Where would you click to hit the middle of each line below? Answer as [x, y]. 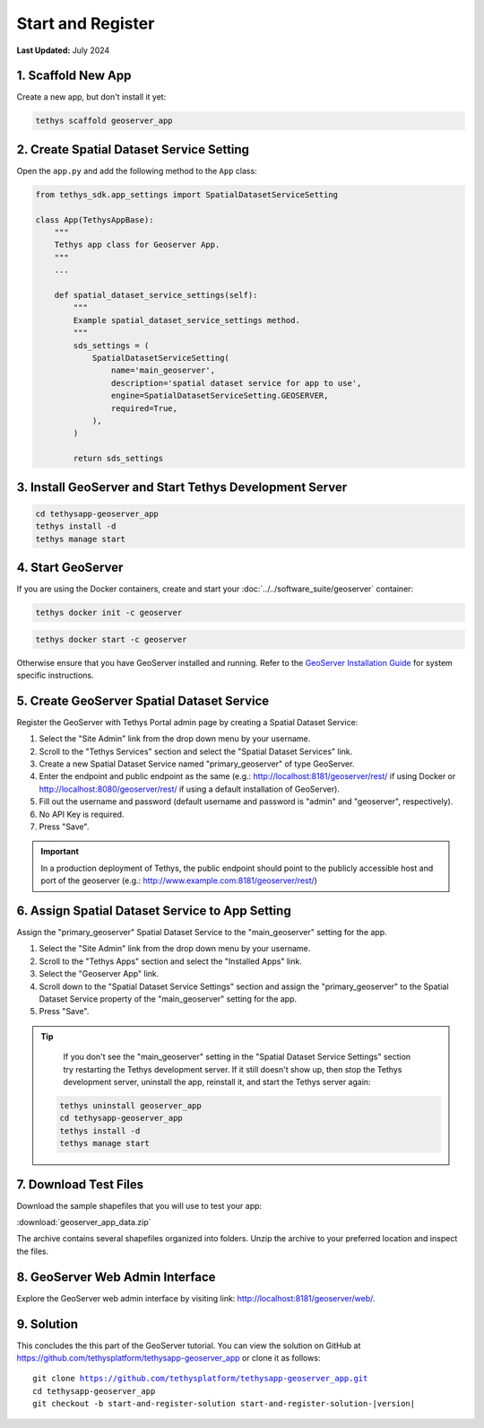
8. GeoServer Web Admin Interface [116, 1277]
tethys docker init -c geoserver [109, 612]
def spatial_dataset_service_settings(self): [156, 295]
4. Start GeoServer [70, 567]
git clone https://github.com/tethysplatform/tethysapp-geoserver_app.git [200, 1379]
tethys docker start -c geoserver [111, 639]
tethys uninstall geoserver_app [130, 1105]
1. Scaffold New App [74, 76]
